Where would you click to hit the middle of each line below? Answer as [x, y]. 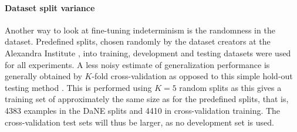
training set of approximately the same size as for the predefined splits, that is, [147, 99]
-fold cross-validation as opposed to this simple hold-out [192, 76]
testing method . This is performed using [78, 87]
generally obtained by [43, 76]
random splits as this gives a [230, 87]
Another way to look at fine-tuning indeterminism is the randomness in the [140, 30]
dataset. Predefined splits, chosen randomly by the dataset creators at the [138, 41]
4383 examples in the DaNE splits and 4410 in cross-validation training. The [143, 110]
